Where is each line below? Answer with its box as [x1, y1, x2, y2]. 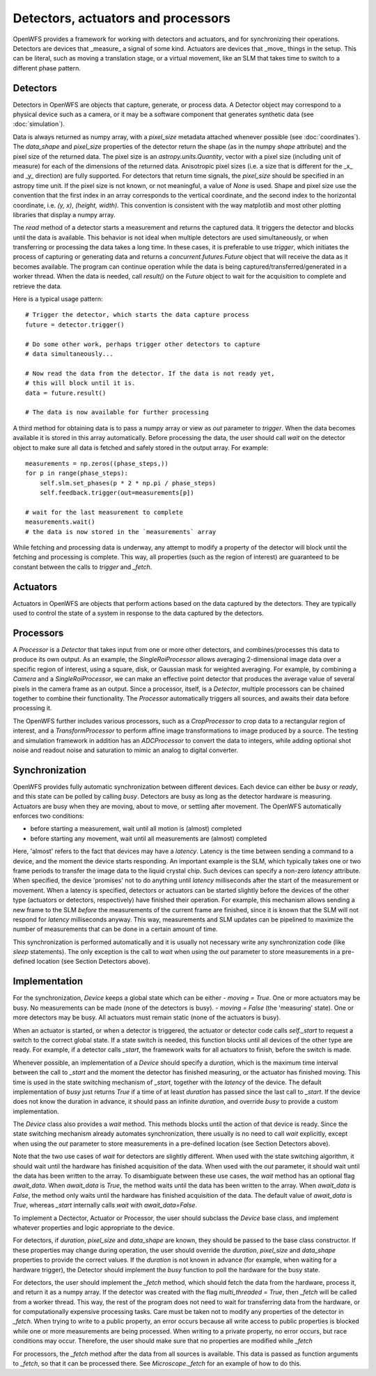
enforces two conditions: [13, 812, 85, 820]
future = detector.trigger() [25, 320, 125, 329]
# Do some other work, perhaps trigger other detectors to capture [25, 340, 260, 348]
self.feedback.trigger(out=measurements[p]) [39, 489, 194, 497]
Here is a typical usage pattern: [13, 295, 103, 303]
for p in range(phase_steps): [25, 469, 129, 477]
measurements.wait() [25, 518, 95, 526]
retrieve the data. [13, 282, 63, 290]
